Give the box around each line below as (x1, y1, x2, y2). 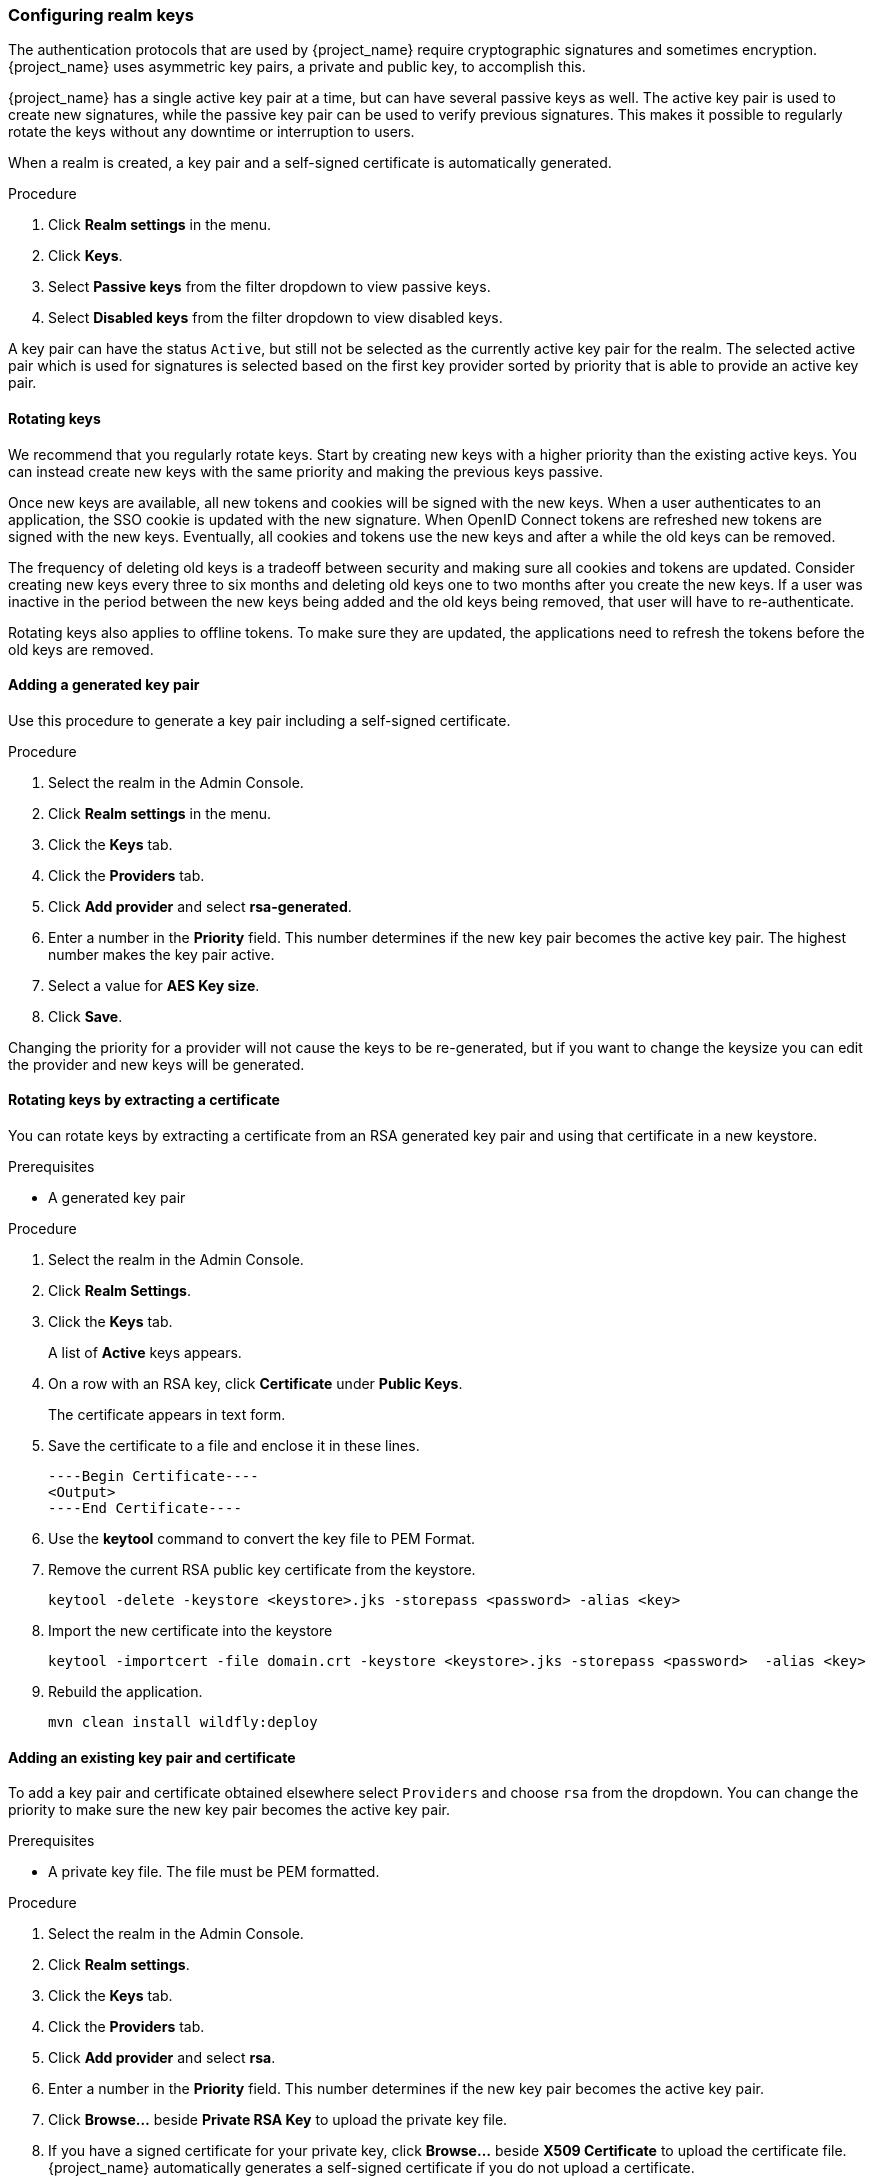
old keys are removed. (8, 640, 154, 658)
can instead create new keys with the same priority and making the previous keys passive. (8, 462, 603, 480)
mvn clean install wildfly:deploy (48, 1714, 318, 1731)
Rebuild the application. (48, 1683, 203, 1701)
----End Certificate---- (48, 1500, 242, 1517)
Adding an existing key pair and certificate (8, 1748, 296, 1766)
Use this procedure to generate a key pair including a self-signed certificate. (8, 711, 511, 729)
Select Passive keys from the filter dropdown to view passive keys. (48, 278, 491, 296)
